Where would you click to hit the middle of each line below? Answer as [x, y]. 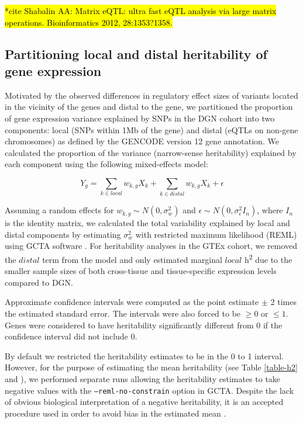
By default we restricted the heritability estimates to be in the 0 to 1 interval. [144, 356]
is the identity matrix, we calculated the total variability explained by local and [147, 223]
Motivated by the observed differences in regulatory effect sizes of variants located [151, 95]
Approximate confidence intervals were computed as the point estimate [132, 302]
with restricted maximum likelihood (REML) [216, 234]
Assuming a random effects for [59, 210]
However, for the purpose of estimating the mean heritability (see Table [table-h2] [151, 367]
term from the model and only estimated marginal [132, 259]
